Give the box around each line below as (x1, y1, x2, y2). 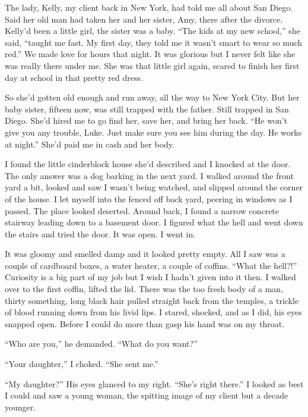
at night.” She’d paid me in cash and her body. (5, 137, 174, 150)
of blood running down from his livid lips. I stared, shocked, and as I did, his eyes (5, 306, 302, 318)
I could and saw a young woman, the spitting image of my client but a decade (5, 389, 288, 402)
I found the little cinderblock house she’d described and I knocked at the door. (5, 158, 291, 170)
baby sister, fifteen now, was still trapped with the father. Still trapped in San (5, 102, 289, 115)
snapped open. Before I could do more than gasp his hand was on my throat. (5, 317, 285, 330)
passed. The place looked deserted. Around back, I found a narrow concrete (5, 204, 280, 217)
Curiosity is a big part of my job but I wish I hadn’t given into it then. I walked (5, 271, 296, 283)
